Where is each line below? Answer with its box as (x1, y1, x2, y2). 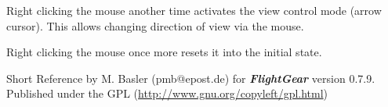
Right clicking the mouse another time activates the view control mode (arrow (6, 2, 382, 18)
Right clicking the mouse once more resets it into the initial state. (6, 44, 322, 60)
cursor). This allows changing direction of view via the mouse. (6, 17, 304, 34)
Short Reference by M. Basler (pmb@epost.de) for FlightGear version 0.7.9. (6, 70, 375, 86)
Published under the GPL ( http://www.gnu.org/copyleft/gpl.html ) (6, 85, 328, 102)
